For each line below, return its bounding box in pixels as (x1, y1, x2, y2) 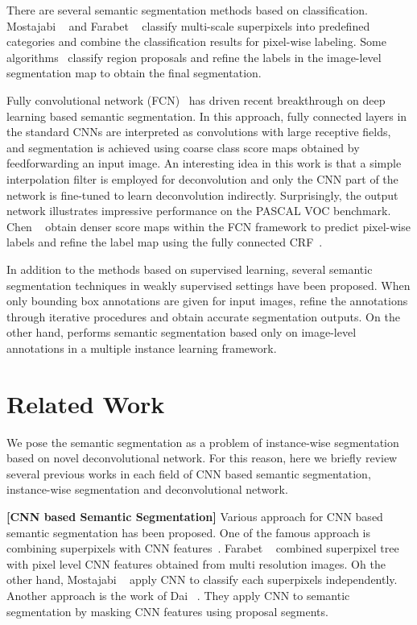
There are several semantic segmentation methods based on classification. (6, 2, 368, 18)
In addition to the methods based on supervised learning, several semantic (6, 260, 373, 277)
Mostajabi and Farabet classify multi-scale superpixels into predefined (6, 17, 370, 34)
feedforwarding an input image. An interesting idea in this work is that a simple (6, 155, 402, 172)
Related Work (6, 387, 165, 420)
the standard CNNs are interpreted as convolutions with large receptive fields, (6, 123, 391, 140)
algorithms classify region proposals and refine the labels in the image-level (6, 48, 382, 65)
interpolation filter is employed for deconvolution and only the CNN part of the (6, 170, 398, 187)
